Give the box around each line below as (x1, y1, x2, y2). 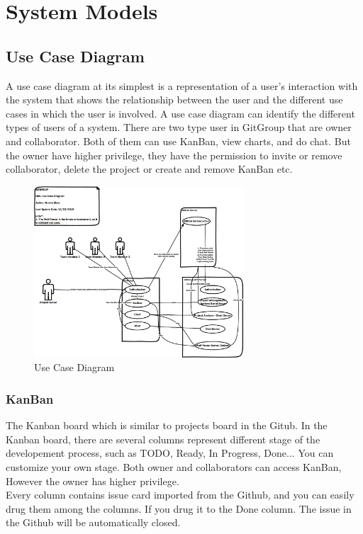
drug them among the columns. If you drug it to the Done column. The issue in (6, 501, 352, 516)
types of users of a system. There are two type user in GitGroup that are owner (6, 120, 352, 135)
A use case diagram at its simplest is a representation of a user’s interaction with (6, 78, 358, 93)
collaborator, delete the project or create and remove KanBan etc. (6, 161, 293, 176)
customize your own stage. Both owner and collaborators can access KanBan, (6, 459, 342, 474)
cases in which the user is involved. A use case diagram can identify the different (6, 106, 355, 120)
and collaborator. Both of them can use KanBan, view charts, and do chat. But (6, 133, 351, 148)
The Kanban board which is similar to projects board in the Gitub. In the (6, 418, 328, 433)
